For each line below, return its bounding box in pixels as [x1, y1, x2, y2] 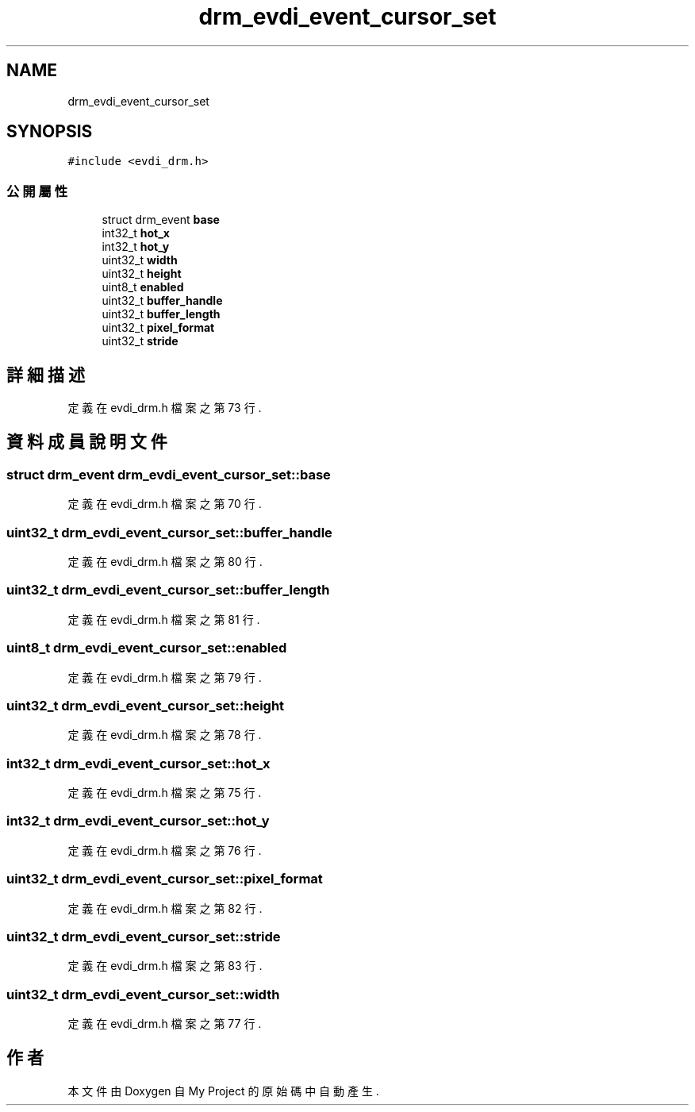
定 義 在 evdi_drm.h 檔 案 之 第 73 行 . [67, 401, 262, 415]
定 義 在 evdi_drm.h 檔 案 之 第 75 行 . [67, 786, 262, 799]
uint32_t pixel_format [102, 321, 215, 335]
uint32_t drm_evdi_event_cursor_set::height [6, 697, 285, 714]
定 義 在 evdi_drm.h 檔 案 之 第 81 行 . [67, 612, 260, 626]
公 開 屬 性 [6, 183, 68, 199]
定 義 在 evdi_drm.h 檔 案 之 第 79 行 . [67, 670, 262, 684]
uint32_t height [102, 267, 182, 281]
